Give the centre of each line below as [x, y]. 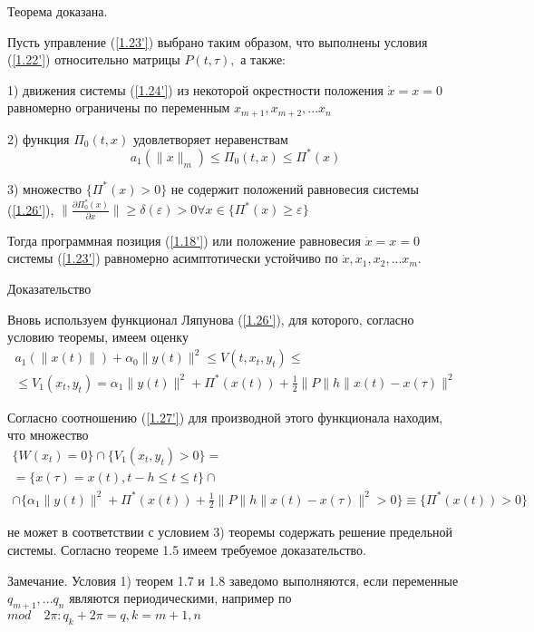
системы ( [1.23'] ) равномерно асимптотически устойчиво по [173, 258]
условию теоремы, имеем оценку [98, 337]
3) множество [45, 188]
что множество [48, 435]
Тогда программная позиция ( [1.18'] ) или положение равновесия [184, 240]
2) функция [39, 138]
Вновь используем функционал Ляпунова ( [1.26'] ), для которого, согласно [211, 319]
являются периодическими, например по [180, 598]
